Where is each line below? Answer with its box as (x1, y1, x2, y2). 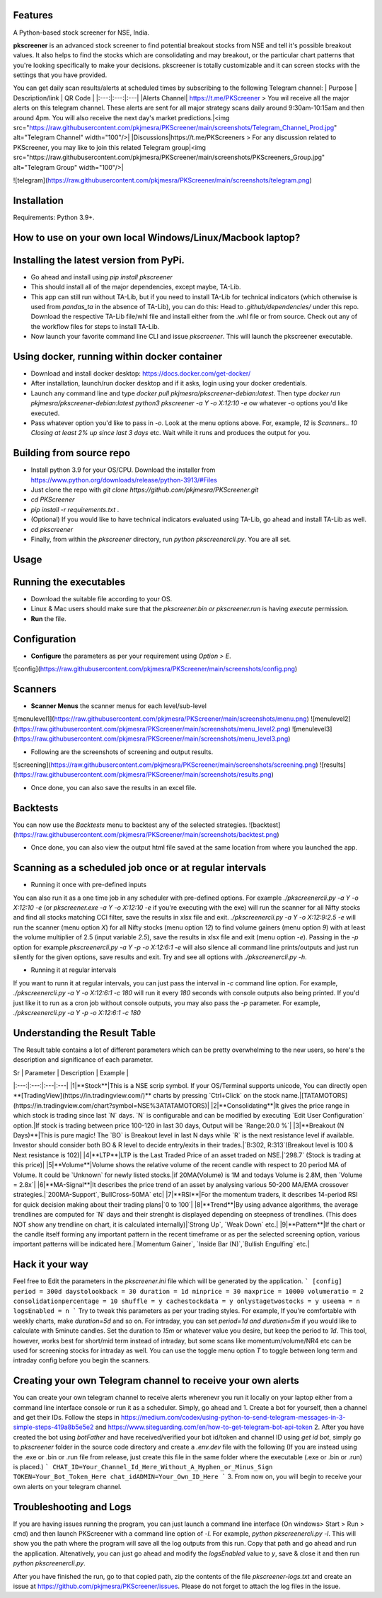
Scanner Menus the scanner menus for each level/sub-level (30, 701, 207, 710)
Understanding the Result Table (13, 1026, 156, 1039)
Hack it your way (13, 1258, 88, 1270)
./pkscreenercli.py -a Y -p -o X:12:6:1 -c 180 (13, 1008, 141, 1017)
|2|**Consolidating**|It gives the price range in (211, 1101, 350, 1110)
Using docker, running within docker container (13, 350, 223, 362)
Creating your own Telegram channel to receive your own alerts (13, 1374, 300, 1386)
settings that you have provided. (13, 71, 108, 79)
